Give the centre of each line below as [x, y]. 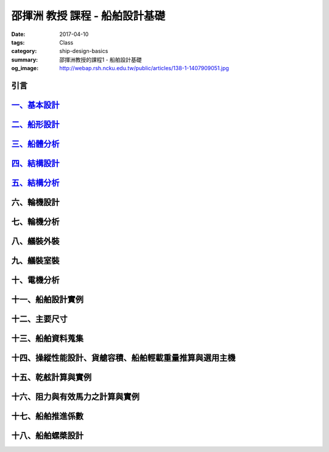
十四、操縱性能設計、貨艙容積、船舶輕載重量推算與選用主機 [123, 358]
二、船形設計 [35, 124]
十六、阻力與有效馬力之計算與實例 [75, 397]
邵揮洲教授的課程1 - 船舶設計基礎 [101, 59]
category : [24, 51]
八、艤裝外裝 [35, 241]
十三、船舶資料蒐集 [47, 339]
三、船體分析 [35, 144]
